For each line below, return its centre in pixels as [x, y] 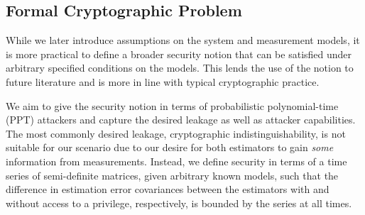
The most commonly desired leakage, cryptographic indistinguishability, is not [176, 133]
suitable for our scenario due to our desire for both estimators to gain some [170, 147]
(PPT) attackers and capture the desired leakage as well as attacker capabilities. [181, 120]
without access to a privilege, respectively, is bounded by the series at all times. [179, 203]
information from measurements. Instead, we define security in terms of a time [176, 161]
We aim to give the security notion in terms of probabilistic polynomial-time [172, 105]
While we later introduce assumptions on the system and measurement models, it [183, 40]
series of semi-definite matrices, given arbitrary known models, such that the [172, 175]
